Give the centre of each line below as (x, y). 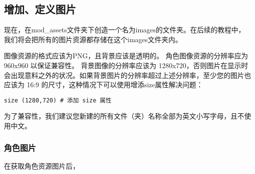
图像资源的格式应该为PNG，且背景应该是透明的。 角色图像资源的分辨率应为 (126, 56)
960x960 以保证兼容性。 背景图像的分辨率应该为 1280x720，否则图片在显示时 (126, 65)
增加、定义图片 (40, 9)
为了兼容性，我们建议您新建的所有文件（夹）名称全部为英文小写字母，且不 (124, 116)
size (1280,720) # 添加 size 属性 (58, 100)
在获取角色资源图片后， (42, 165)
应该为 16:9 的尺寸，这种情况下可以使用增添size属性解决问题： (104, 85)
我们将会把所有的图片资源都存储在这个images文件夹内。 (93, 39)
